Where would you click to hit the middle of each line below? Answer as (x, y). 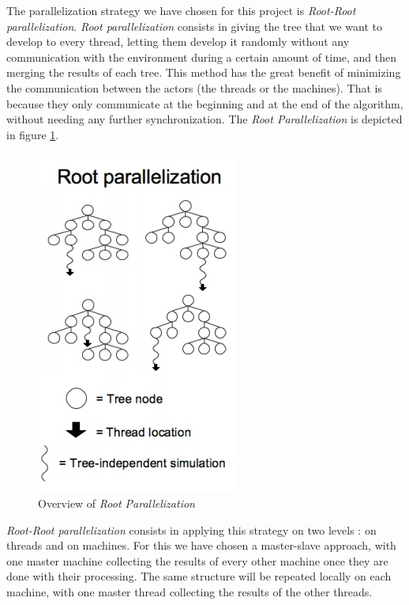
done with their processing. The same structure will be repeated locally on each (199, 576)
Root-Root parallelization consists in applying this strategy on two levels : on (191, 529)
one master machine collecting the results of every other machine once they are (197, 560)
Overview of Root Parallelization (116, 503)
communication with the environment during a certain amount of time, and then (202, 57)
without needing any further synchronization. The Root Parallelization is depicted (204, 119)
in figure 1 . (33, 134)
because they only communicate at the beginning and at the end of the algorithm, (205, 103)
